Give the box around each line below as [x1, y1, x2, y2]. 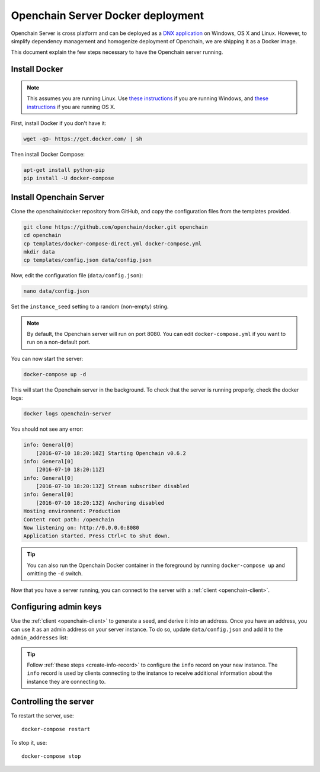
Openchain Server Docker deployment [11, 9, 204, 22]
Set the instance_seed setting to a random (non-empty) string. [11, 303, 169, 310]
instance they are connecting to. [27, 678, 106, 685]
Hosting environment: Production [23, 508, 121, 515]
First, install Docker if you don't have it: [11, 119, 107, 127]
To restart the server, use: [11, 712, 74, 719]
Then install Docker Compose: [11, 150, 85, 158]
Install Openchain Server [11, 192, 105, 202]
